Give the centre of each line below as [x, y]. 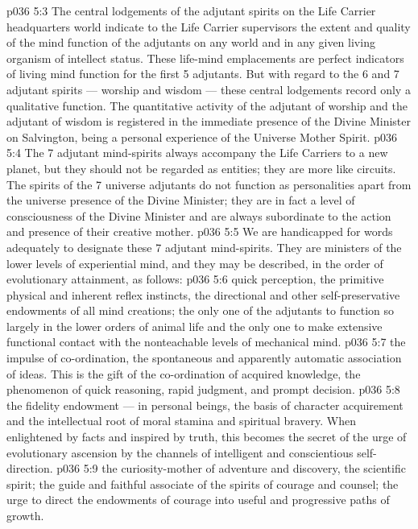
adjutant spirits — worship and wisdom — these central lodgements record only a [209, 89]
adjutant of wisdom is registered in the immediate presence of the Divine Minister [209, 121]
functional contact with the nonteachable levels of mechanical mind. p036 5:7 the [206, 342]
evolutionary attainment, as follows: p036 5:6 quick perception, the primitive [195, 279]
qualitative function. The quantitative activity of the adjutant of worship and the [207, 105]
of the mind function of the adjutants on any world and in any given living [191, 42]
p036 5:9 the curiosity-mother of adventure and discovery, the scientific [231, 468]
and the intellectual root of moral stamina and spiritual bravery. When [182, 421]
